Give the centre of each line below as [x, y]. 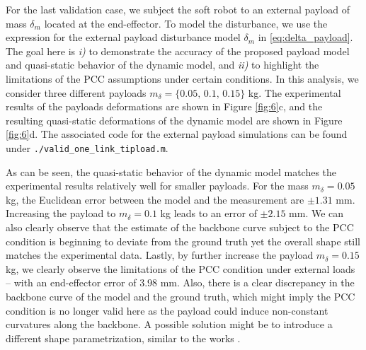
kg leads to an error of [208, 213]
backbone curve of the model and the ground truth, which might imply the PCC [181, 296]
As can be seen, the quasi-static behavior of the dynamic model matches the [171, 171]
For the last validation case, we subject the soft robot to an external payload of [178, 9]
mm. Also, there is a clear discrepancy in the [257, 282]
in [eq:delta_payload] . [305, 37]
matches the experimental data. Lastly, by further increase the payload [160, 255]
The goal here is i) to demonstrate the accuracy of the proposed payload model [178, 51]
